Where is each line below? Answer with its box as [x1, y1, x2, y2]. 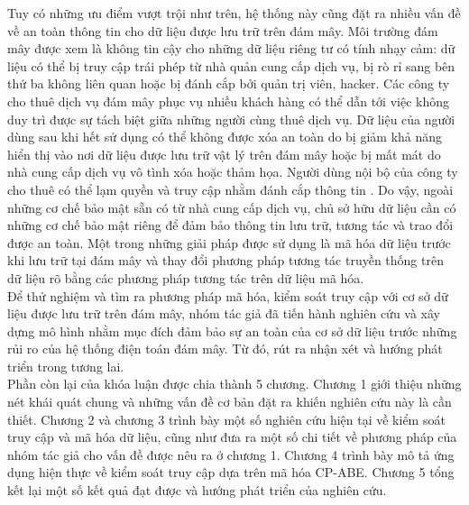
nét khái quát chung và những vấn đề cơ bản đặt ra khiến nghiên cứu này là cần [7, 392, 452, 411]
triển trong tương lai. [7, 356, 124, 375]
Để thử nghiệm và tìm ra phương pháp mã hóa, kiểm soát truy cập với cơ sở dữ [7, 286, 448, 305]
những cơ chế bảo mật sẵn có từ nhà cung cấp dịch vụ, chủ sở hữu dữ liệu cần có [7, 197, 456, 216]
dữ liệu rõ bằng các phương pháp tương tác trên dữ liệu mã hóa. [7, 268, 364, 287]
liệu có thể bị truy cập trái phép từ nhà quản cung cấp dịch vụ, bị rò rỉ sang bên [7, 56, 455, 75]
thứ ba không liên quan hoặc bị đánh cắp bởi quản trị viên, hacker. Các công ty [7, 74, 450, 93]
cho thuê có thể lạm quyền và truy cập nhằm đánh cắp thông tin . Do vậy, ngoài [7, 179, 454, 198]
